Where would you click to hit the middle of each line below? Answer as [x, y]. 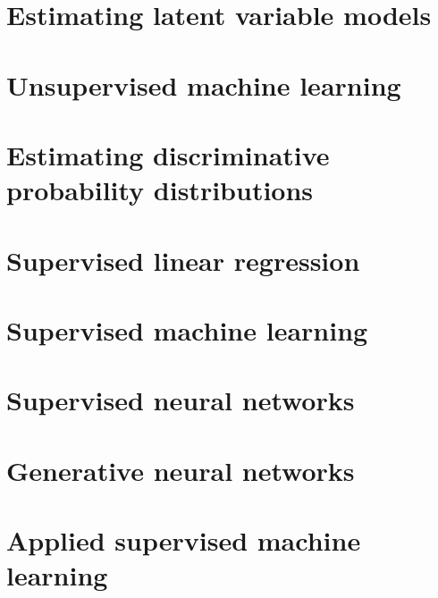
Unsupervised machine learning [204, 84]
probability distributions [160, 190]
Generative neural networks [181, 470]
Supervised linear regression [183, 260]
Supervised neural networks [181, 400]
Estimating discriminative [168, 154]
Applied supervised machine [184, 540]
